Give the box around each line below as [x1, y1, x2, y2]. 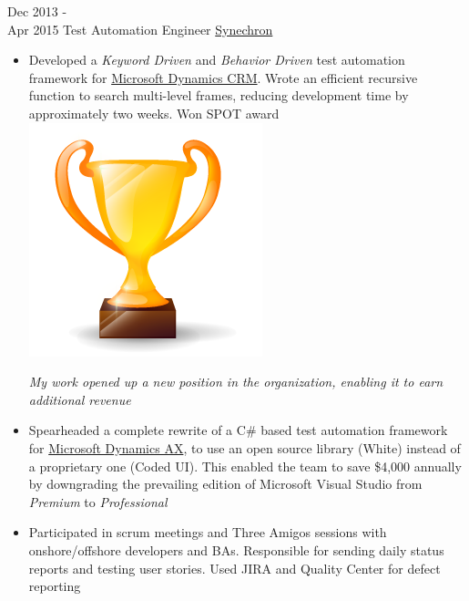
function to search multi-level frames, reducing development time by [28, 86, 409, 105]
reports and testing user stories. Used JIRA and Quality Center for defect [28, 558, 441, 577]
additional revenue [28, 389, 131, 409]
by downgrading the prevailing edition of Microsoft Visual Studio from [28, 474, 423, 493]
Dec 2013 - [7, 2, 67, 20]
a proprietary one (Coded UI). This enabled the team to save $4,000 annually [28, 456, 462, 475]
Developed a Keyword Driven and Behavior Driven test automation [28, 50, 405, 69]
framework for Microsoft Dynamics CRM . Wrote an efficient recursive [28, 67, 418, 87]
